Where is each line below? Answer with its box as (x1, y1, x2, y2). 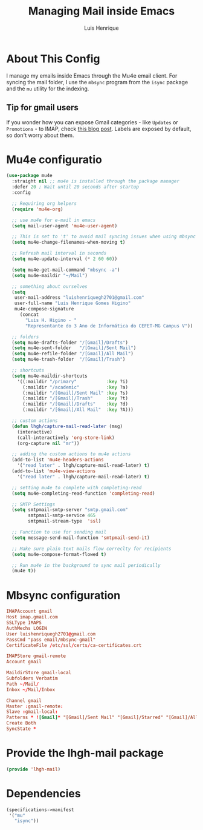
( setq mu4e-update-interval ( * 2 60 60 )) (11, 256, 118, 262)
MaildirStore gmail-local (6, 670, 71, 676)
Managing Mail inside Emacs (28, 4, 175, 18)
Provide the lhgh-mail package (6, 746, 164, 760)
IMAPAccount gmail (6, 608, 53, 615)
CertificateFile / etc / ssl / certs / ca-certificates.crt (6, 642, 142, 648)
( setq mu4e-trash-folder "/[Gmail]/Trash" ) (11, 356, 126, 363)
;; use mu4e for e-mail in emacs (11, 217, 96, 223)
